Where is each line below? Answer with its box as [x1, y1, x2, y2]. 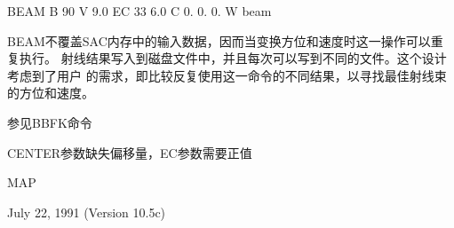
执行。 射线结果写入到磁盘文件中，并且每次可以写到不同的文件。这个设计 [19, 49, 447, 67]
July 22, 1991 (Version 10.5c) [7, 202, 166, 221]
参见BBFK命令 [7, 113, 92, 131]
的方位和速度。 [7, 83, 94, 102]
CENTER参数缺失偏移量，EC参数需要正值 [7, 143, 252, 161]
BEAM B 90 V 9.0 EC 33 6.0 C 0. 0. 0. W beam [7, 2, 272, 20]
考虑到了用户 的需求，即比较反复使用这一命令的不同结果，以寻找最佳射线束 [7, 66, 447, 84]
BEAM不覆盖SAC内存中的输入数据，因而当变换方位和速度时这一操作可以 [7, 31, 431, 50]
